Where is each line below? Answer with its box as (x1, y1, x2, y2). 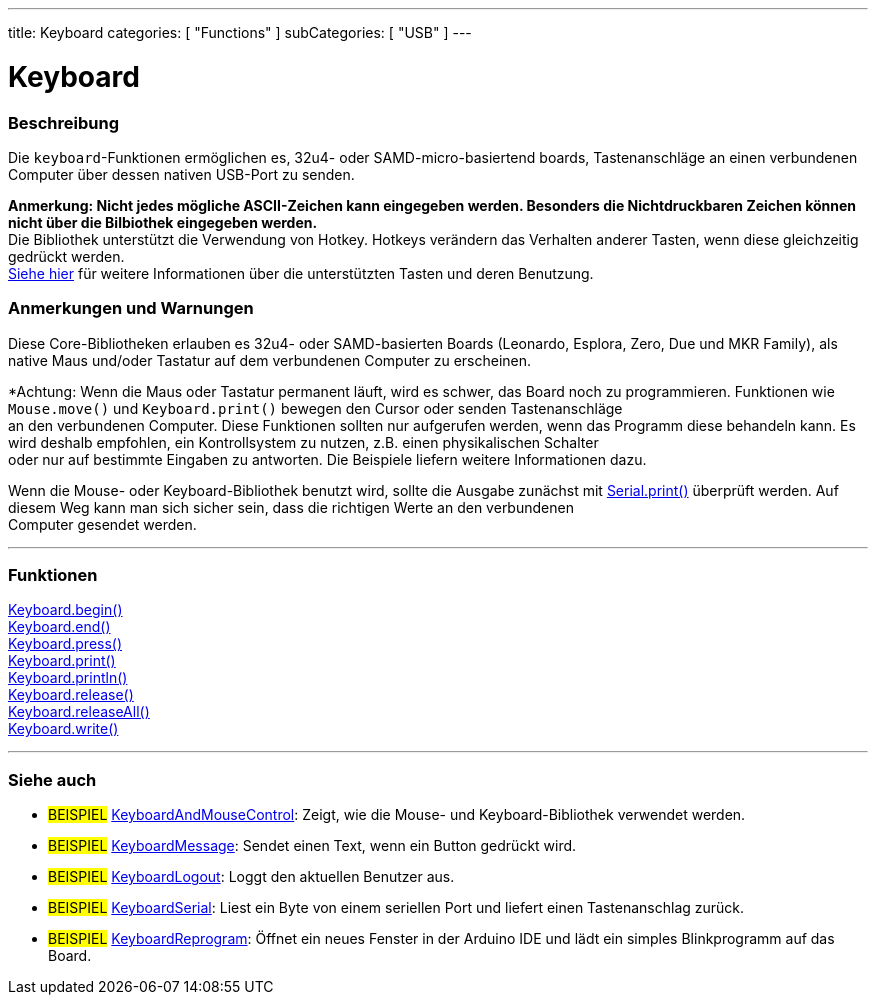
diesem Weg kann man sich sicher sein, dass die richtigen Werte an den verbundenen (8, 498, 574, 516)
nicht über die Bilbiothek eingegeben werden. (8, 213, 318, 231)
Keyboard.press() (8, 635, 123, 653)
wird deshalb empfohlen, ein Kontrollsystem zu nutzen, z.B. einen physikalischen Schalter (8, 433, 599, 451)
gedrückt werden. (8, 247, 125, 265)
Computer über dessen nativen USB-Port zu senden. (8, 165, 355, 183)
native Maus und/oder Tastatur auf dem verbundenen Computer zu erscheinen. (8, 351, 532, 369)
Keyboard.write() (8, 720, 119, 738)
